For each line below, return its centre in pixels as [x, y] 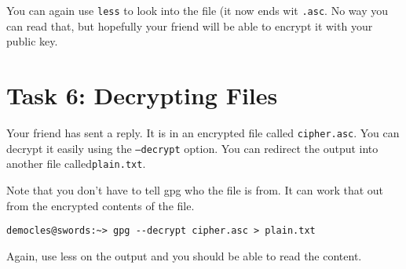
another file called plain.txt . [76, 164]
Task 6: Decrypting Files [142, 95]
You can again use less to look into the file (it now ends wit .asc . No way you [197, 10]
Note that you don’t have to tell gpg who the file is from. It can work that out [195, 189]
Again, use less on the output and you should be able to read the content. [184, 255]
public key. [32, 41]
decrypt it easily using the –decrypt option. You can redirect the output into [192, 148]
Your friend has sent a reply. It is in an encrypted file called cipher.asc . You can [203, 132]
